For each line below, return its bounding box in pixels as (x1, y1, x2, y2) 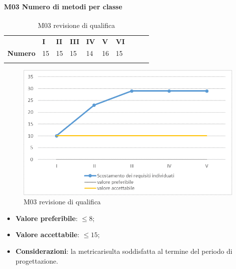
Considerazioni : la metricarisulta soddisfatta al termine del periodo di (15, 246, 233, 256)
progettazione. (15, 255, 59, 266)
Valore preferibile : (15, 213, 78, 223)
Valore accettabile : (15, 229, 80, 240)
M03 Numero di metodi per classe (4, 1, 122, 11)
